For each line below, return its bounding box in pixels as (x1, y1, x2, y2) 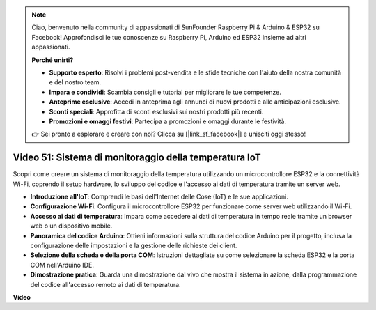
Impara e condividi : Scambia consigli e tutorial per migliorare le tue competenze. (49, 88, 281, 96)
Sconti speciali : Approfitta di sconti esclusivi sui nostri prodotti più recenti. (49, 107, 264, 116)
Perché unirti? (31, 56, 74, 64)
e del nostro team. (49, 78, 102, 86)
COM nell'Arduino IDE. (30, 261, 94, 269)
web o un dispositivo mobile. (30, 222, 113, 230)
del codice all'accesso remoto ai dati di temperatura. (30, 280, 181, 288)
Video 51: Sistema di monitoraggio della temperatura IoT (13, 152, 261, 164)
